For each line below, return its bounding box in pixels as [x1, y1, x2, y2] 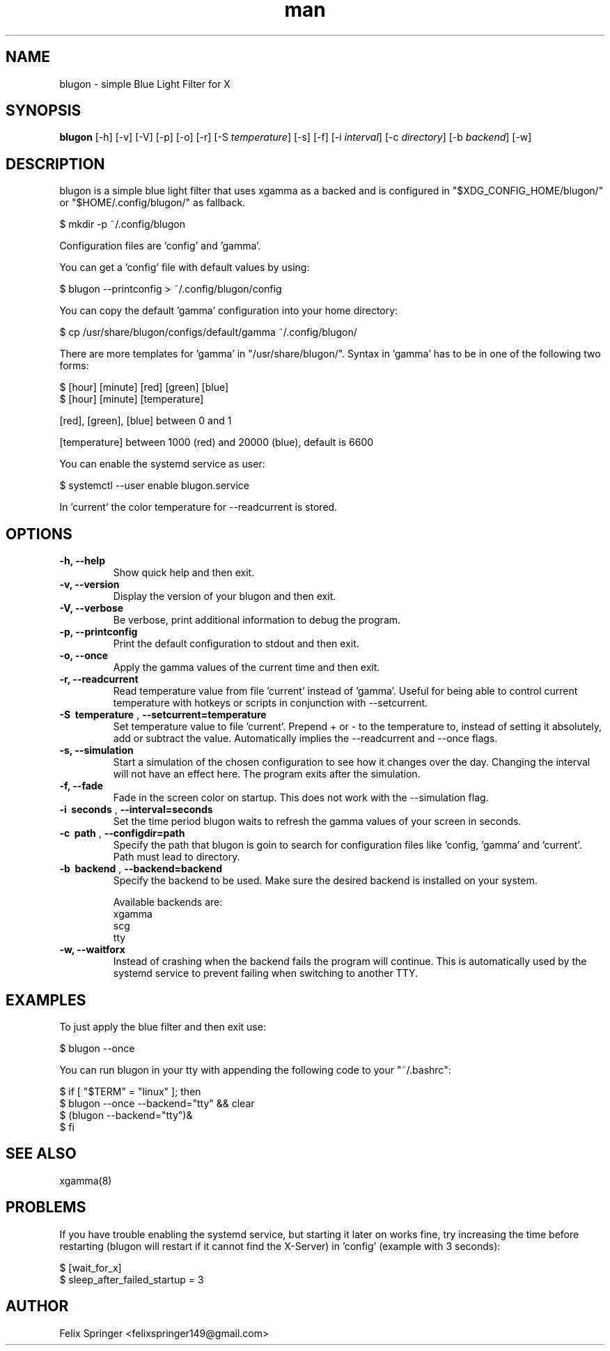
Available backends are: [113, 896, 223, 909]
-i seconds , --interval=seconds [59, 803, 213, 816]
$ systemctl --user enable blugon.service [59, 479, 249, 492]
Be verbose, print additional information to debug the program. [113, 614, 401, 626]
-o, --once [59, 649, 109, 662]
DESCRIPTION [6, 155, 105, 173]
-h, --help [59, 555, 105, 567]
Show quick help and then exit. [113, 566, 255, 579]
